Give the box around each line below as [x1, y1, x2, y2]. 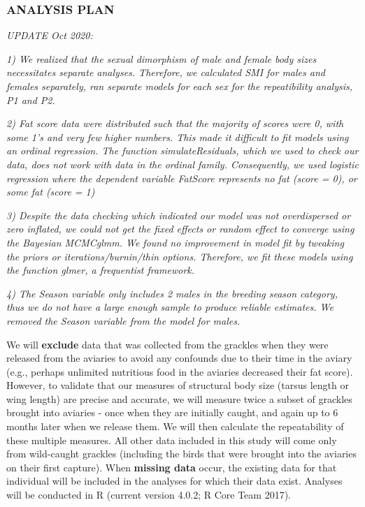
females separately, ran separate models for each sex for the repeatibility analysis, [6, 79, 352, 93]
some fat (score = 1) [6, 184, 95, 199]
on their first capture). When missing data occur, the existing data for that [6, 460, 337, 474]
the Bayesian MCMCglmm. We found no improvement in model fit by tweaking [6, 235, 344, 249]
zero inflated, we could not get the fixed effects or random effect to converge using [6, 221, 355, 236]
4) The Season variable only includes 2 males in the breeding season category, [6, 286, 338, 300]
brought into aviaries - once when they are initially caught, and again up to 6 [6, 405, 338, 420]
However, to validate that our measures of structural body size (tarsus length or [6, 378, 349, 392]
